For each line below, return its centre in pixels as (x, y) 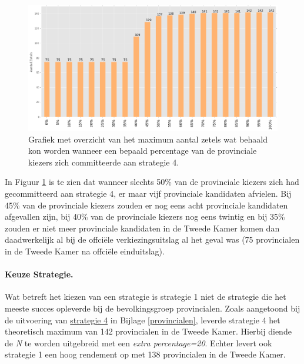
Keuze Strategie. (39, 274)
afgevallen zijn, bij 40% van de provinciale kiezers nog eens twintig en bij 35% (145, 216)
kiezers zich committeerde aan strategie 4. (104, 162)
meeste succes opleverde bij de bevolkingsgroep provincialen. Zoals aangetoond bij (153, 308)
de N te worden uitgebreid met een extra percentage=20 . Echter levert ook (138, 343)
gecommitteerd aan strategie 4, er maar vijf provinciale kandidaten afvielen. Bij (148, 193)
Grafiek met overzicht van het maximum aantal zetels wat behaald (148, 139)
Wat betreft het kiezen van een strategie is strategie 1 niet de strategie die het (146, 297)
